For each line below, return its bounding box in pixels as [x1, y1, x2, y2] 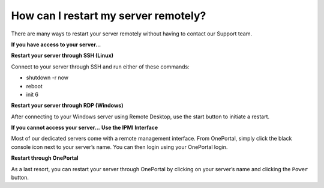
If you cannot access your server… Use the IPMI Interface [11, 124, 158, 132]
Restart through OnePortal [11, 154, 79, 162]
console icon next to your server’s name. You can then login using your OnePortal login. [11, 143, 228, 150]
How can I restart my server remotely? [11, 9, 206, 22]
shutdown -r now [26, 74, 69, 81]
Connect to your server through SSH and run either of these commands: [11, 63, 190, 70]
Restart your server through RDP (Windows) [11, 102, 124, 109]
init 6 [26, 91, 39, 98]
